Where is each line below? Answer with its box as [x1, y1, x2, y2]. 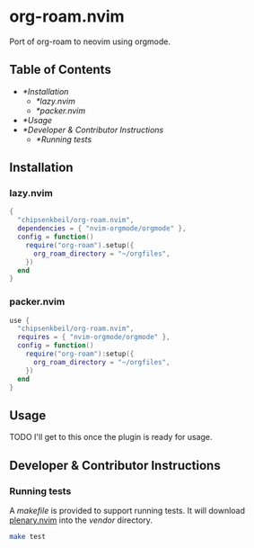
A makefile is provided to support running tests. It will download [9, 505, 245, 516]
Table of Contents [9, 62, 112, 77]
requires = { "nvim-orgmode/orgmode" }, [17, 333, 171, 342]
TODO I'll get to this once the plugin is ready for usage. [9, 432, 213, 443]
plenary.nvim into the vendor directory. [9, 515, 153, 526]
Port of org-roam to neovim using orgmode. [9, 36, 171, 47]
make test [9, 532, 47, 541]
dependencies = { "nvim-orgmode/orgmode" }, [17, 224, 187, 233]
